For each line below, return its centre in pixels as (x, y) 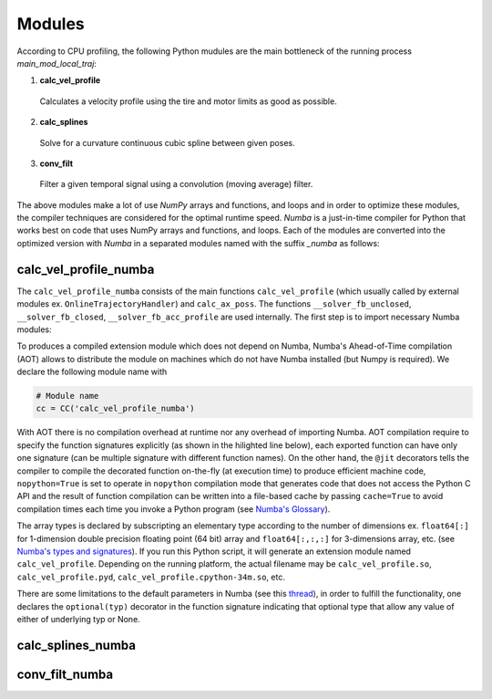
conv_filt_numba (65, 674)
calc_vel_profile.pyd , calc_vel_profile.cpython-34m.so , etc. (151, 577)
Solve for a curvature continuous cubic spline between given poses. (167, 142)
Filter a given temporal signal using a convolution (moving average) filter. (176, 184)
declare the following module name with (92, 372)
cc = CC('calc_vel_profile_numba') (115, 409)
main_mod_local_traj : (57, 63)
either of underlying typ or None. (78, 619)
